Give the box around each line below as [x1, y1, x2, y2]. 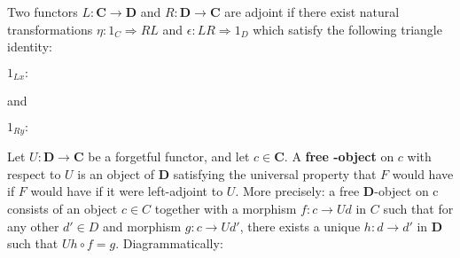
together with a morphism [154, 199, 297, 218]
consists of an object [7, 199, 118, 218]
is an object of [77, 164, 155, 183]
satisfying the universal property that [173, 164, 377, 183]
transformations [7, 20, 93, 38]
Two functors [7, 3, 78, 20]
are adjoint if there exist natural [224, 3, 400, 20]
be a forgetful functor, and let [88, 147, 250, 166]
